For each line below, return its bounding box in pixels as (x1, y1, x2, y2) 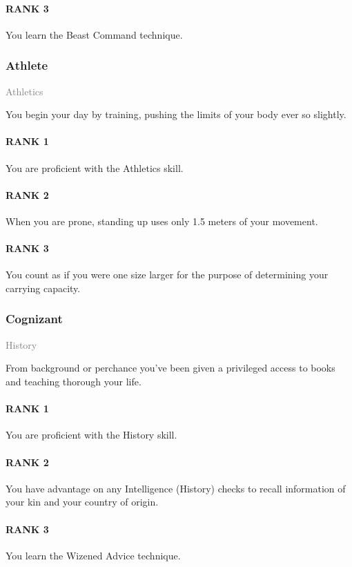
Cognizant (6, 310, 63, 327)
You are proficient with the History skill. (6, 427, 177, 442)
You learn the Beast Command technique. (6, 27, 183, 41)
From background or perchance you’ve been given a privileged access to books (6, 361, 335, 375)
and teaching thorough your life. (6, 374, 141, 388)
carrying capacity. (6, 280, 81, 295)
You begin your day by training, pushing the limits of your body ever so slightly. (6, 107, 346, 122)
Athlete (6, 57, 48, 74)
